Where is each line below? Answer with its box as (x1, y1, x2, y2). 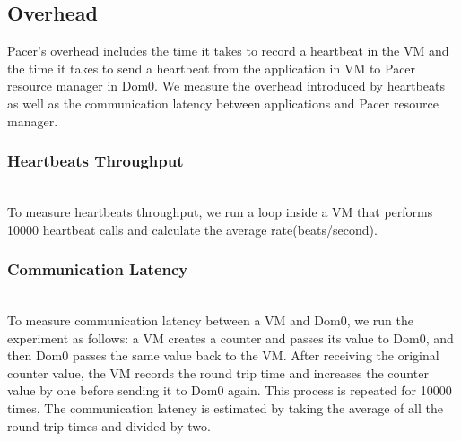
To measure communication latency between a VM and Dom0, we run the (7, 310, 413, 329)
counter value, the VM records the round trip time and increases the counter (7, 363, 429, 382)
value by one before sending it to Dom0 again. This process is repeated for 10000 (7, 381, 452, 400)
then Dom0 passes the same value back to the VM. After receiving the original (7, 346, 439, 365)
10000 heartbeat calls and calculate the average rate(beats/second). (7, 220, 378, 238)
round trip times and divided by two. (7, 416, 211, 435)
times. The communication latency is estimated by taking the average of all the (7, 398, 443, 417)
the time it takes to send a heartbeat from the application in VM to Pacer (7, 58, 416, 77)
